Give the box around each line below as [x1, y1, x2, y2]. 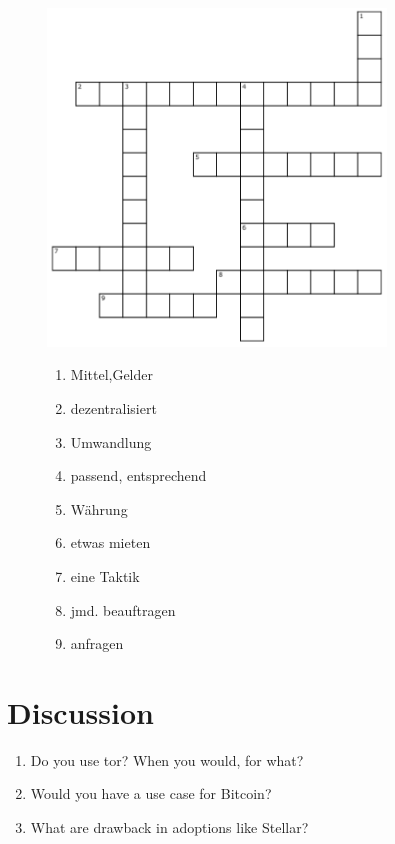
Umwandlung [70, 431, 152, 452]
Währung [70, 498, 128, 519]
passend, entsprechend [70, 465, 207, 486]
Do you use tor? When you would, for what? [30, 749, 304, 770]
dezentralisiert [70, 397, 157, 418]
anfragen [70, 633, 124, 654]
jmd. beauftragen [70, 599, 176, 620]
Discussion [7, 691, 154, 732]
